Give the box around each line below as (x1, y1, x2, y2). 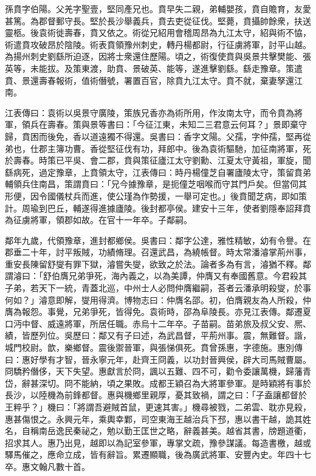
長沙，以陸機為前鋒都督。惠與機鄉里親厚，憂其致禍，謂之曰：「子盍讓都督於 (5, 388, 307, 401)
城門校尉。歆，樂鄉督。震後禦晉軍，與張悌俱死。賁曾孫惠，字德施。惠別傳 (5, 341, 303, 354)
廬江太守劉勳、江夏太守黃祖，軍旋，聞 (157, 154, 311, 167)
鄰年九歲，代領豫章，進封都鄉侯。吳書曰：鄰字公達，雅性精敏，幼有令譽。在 (5, 233, 311, 246)
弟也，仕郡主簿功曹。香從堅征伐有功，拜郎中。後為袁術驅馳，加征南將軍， (5, 142, 303, 154)
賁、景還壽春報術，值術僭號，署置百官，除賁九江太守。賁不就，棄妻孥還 (5, 74, 294, 86)
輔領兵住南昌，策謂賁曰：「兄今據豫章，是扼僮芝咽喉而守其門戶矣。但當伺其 (5, 178, 307, 190)
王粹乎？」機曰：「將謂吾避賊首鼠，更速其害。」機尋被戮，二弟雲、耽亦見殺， (5, 401, 311, 413)
